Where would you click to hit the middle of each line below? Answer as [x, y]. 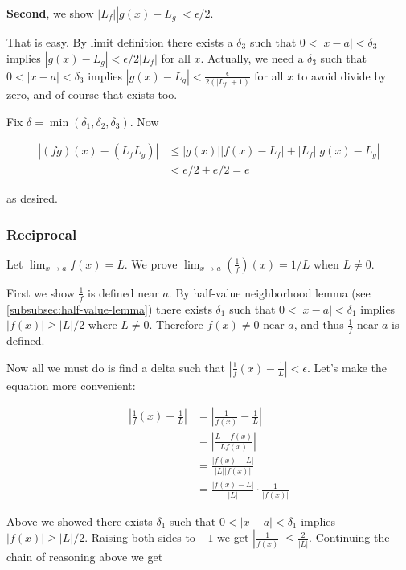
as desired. [32, 198]
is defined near [123, 292]
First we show [41, 292]
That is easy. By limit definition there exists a [120, 42]
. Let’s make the [347, 367]
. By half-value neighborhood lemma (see [269, 292]
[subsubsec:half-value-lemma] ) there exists [109, 308]
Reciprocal [42, 234]
